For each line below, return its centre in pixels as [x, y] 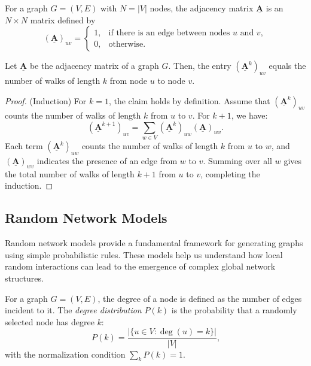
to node [171, 80]
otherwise [126, 44]
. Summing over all [238, 161]
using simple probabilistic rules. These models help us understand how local [144, 254]
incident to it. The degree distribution [73, 310]
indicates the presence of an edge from [107, 161]
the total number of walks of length [70, 173]
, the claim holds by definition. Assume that [189, 100]
